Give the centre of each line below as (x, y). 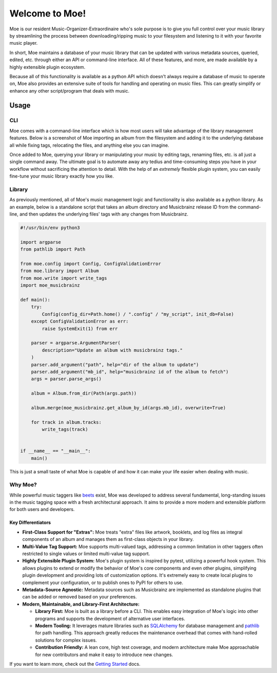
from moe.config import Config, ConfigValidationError (91, 264)
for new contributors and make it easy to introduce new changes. (104, 654)
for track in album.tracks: (66, 422)
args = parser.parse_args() (66, 379)
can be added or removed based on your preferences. (80, 597)
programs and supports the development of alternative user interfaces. (110, 618)
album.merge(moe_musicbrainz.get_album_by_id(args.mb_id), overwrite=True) (128, 408)
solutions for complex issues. (66, 640)
